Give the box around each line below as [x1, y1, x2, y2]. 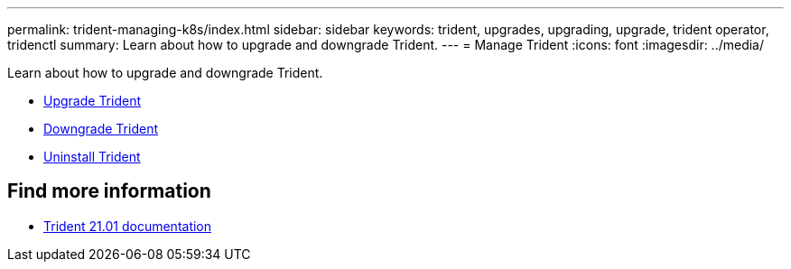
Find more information [7, 180, 211, 203]
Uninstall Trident [43, 149, 141, 164]
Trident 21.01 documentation [43, 218, 212, 234]
